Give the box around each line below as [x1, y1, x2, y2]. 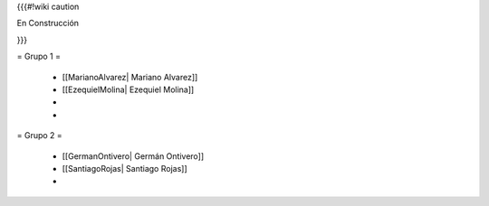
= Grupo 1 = [16, 51, 61, 62]
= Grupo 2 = [16, 130, 62, 141]
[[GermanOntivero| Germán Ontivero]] [62, 150, 205, 162]
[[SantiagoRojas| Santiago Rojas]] [62, 163, 187, 173]
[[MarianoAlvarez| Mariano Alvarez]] [62, 71, 198, 82]
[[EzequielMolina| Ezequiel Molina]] [62, 84, 195, 95]
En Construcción [16, 18, 80, 29]
